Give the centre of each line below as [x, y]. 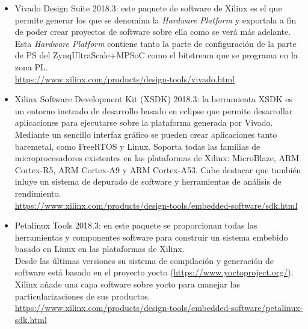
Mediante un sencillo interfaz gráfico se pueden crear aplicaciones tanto [146, 134]
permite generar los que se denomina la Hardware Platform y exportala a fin [156, 20]
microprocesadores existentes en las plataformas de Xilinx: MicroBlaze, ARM [157, 158]
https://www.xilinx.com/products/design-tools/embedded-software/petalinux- [159, 308]
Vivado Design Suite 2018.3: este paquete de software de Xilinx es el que [148, 8]
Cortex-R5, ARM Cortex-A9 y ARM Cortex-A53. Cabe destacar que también [158, 169]
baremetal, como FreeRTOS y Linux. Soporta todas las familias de [137, 146]
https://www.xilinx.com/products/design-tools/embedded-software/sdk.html [156, 205]
